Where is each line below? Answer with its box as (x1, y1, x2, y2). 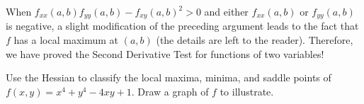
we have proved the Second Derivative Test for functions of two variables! (6, 46, 324, 61)
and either (204, 4, 249, 18)
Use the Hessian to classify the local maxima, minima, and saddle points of (6, 70, 331, 85)
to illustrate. (220, 83, 274, 98)
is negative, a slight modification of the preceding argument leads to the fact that (6, 18, 359, 33)
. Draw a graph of (131, 83, 209, 98)
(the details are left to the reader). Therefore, (156, 33, 353, 47)
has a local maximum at (13, 33, 118, 47)
